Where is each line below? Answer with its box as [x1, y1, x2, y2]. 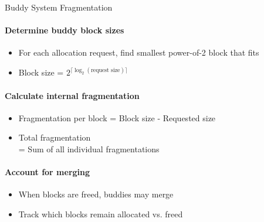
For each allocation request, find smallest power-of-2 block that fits [18, 46, 259, 59]
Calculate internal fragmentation [5, 89, 140, 101]
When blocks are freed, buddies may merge [18, 188, 174, 200]
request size [90, 67, 120, 73]
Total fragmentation [18, 131, 91, 144]
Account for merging [5, 166, 90, 178]
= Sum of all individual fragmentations [18, 143, 160, 155]
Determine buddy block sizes [5, 24, 124, 36]
